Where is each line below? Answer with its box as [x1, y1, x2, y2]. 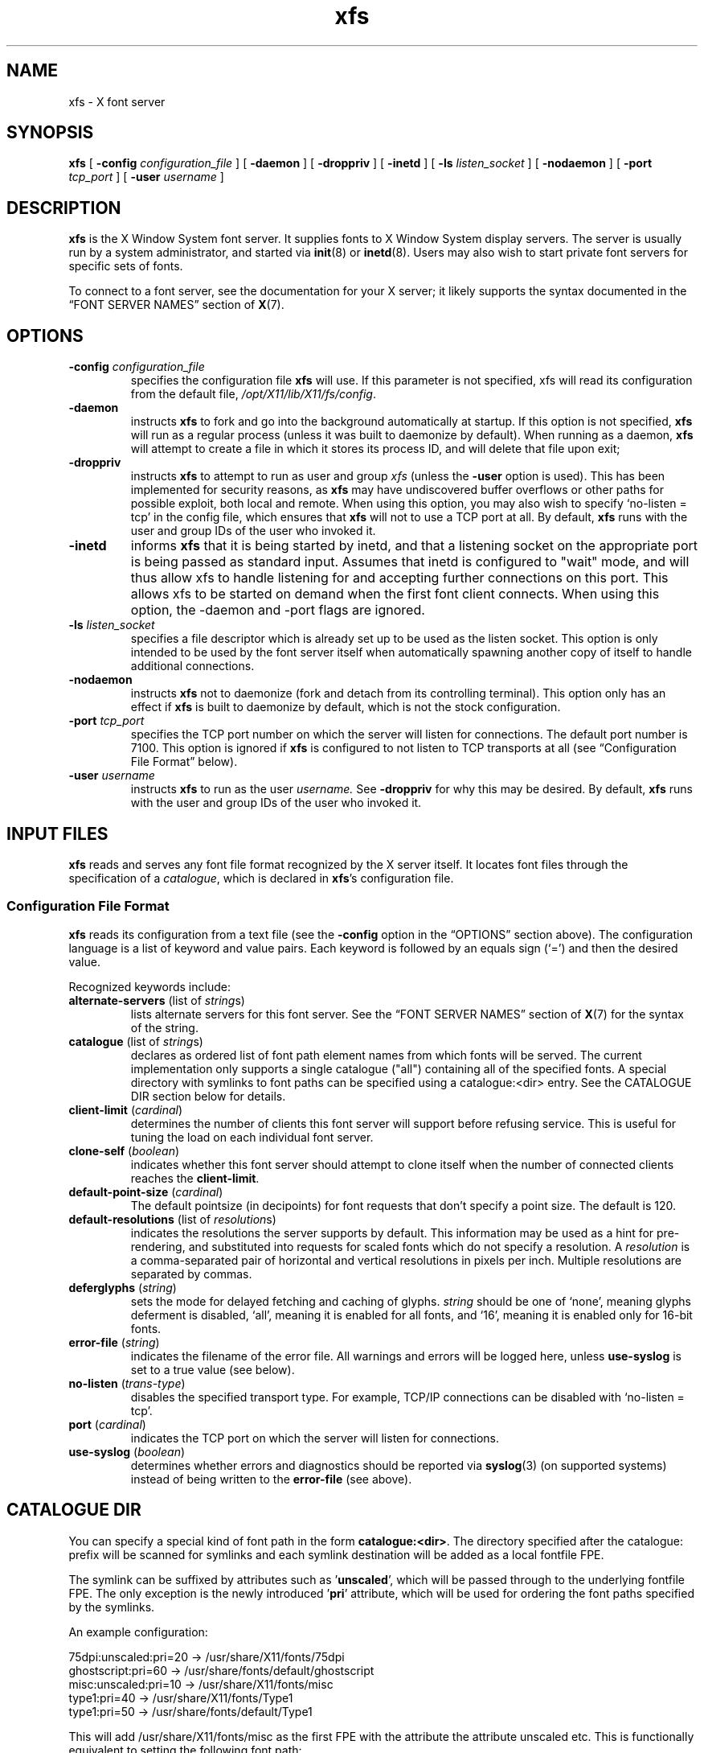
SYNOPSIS [6, 122, 94, 143]
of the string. [130, 1020, 199, 1035]
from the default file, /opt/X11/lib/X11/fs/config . [130, 387, 376, 401]
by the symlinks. [68, 1599, 155, 1614]
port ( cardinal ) [68, 1417, 146, 1431]
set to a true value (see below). [130, 1362, 295, 1376]
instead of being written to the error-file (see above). [130, 1471, 412, 1486]
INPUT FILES [6, 823, 108, 844]
